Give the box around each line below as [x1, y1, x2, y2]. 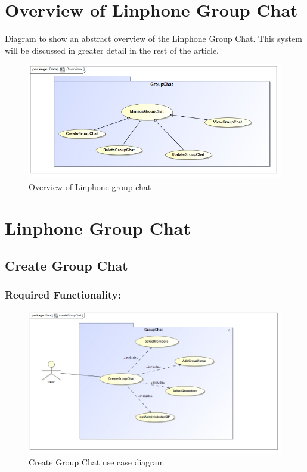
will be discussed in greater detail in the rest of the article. [5, 44, 219, 56]
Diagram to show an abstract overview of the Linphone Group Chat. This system [5, 32, 302, 45]
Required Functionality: [5, 287, 121, 302]
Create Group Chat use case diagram [29, 455, 165, 468]
